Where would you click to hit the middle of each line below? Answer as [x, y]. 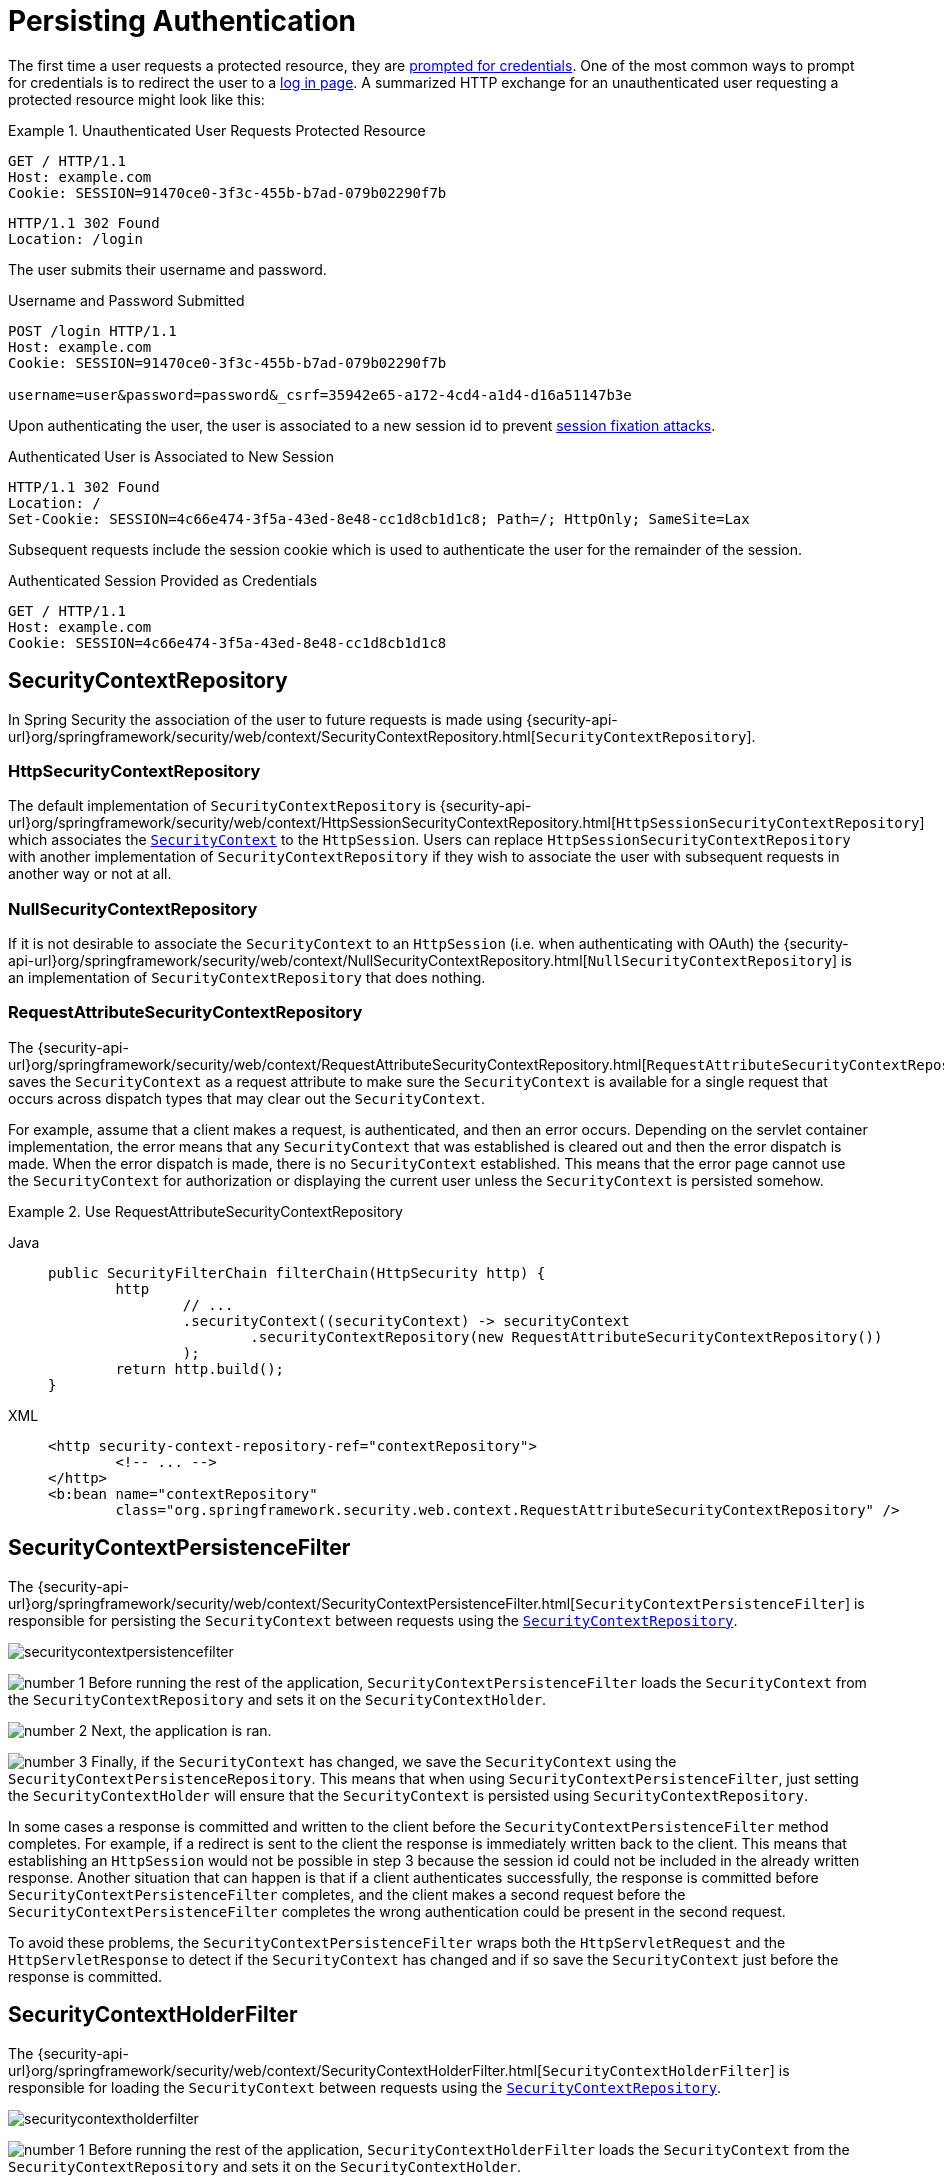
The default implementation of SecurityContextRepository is [222, 806]
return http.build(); [200, 1368]
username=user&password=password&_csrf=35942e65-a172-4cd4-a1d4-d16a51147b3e [320, 394]
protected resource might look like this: [136, 99]
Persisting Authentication [182, 21]
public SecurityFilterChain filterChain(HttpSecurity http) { [297, 1272]
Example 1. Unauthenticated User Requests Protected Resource [217, 130]
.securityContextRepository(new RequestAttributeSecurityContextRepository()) [566, 1336]
